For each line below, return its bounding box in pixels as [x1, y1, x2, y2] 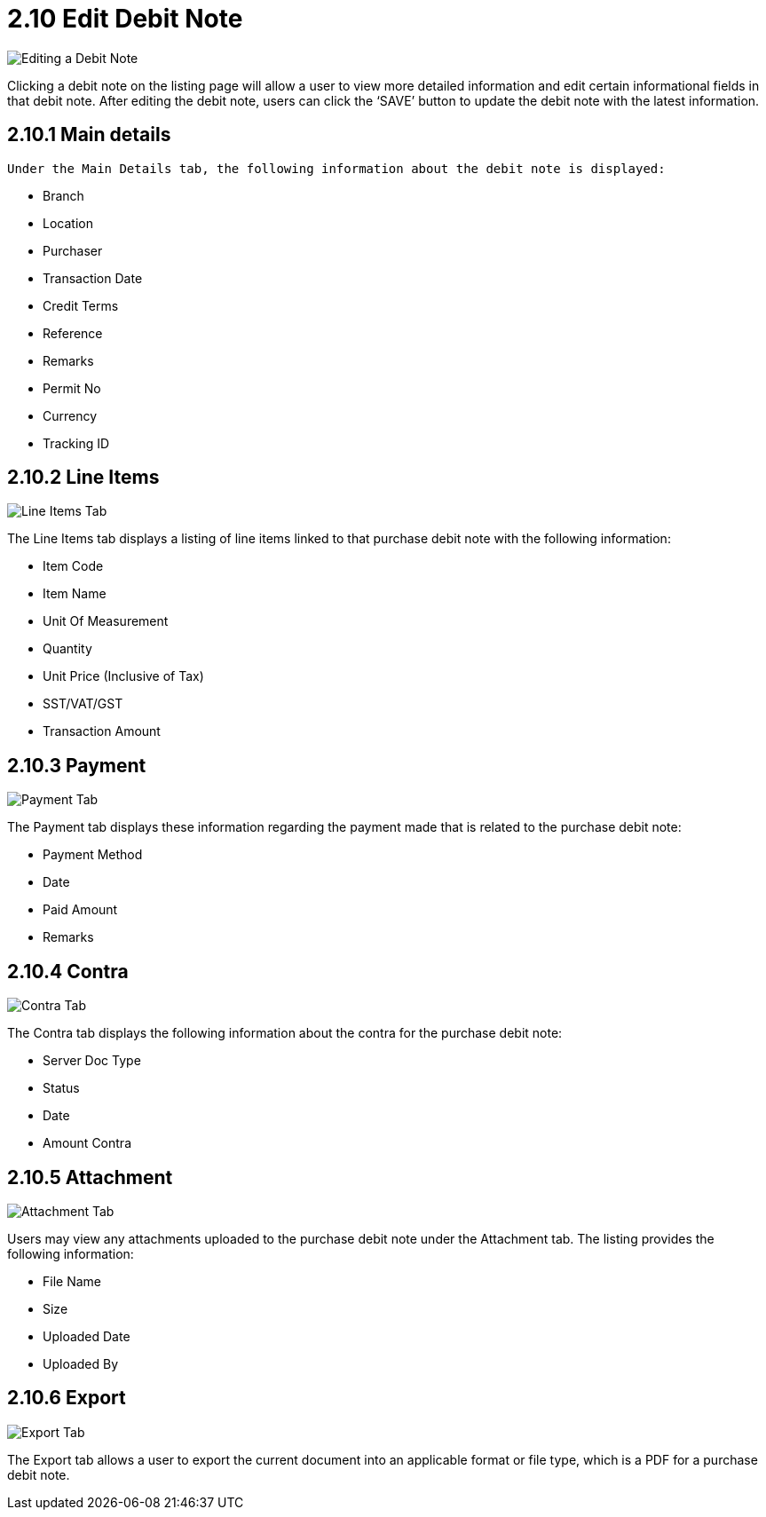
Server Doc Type [43, 1053, 141, 1069]
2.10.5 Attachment [7, 1165, 173, 1189]
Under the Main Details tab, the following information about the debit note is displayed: [7, 161, 666, 176]
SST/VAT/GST [43, 696, 123, 712]
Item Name [43, 586, 107, 602]
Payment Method [43, 847, 143, 863]
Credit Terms [43, 297, 119, 313]
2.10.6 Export [7, 1387, 126, 1410]
